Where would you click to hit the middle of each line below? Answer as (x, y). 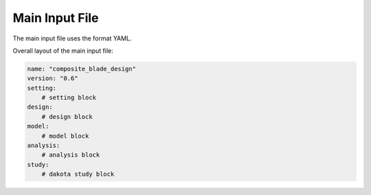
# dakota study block (78, 174)
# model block (65, 136)
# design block (67, 117)
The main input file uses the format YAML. (72, 38)
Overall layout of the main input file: (63, 51)
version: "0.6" (53, 78)
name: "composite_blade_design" (82, 69)
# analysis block (71, 155)
